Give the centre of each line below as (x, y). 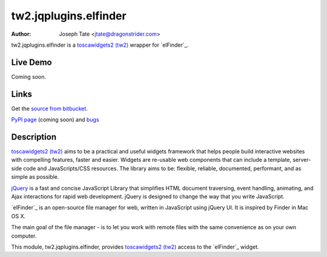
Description (34, 137)
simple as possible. (35, 177)
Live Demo (31, 62)
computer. (24, 236)
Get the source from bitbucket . (49, 108)
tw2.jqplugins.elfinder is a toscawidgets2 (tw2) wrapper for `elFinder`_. (100, 45)
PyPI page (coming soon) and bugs (55, 120)
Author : (21, 34)
